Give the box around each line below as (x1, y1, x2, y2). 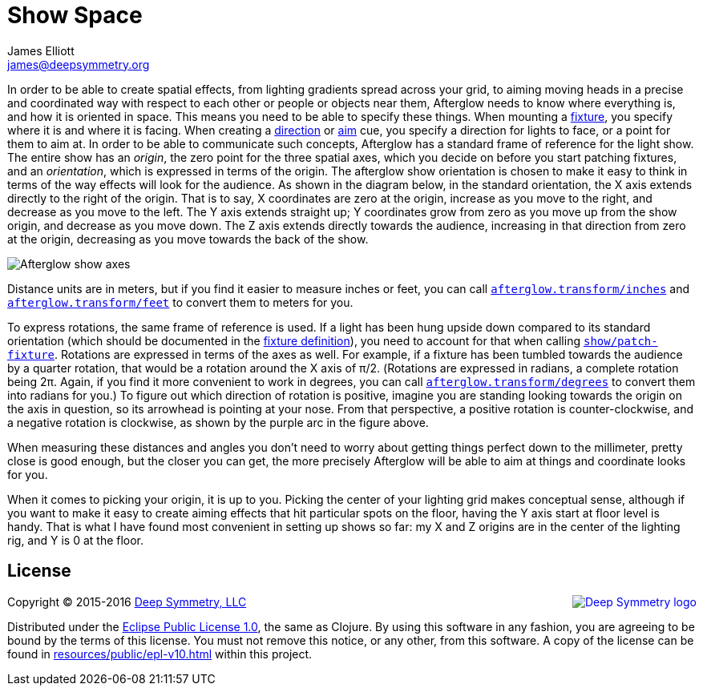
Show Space (7, 2, 143, 29)
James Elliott (7, 43, 75, 58)
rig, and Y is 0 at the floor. (7, 533, 144, 547)
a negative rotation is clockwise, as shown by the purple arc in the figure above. (7, 415, 429, 429)
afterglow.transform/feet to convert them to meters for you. (7, 295, 354, 309)
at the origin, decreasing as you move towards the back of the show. (7, 231, 369, 246)
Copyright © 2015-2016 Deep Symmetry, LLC (7, 594, 247, 609)
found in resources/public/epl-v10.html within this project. (7, 646, 313, 661)
